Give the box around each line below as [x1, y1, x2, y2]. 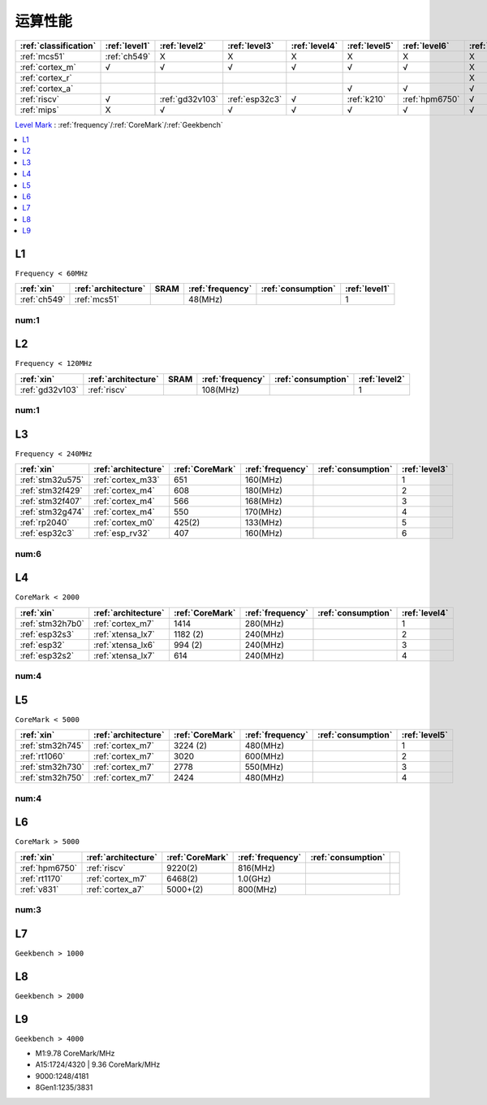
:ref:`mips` [19, 104, 60, 115]
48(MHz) [187, 294, 223, 305]
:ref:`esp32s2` [19, 650, 75, 661]
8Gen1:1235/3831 [35, 1082, 93, 1093]
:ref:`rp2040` [19, 517, 70, 529]
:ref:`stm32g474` [19, 507, 85, 518]
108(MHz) [201, 384, 239, 395]
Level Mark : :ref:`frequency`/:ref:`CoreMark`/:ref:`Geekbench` [15, 120, 223, 129]
